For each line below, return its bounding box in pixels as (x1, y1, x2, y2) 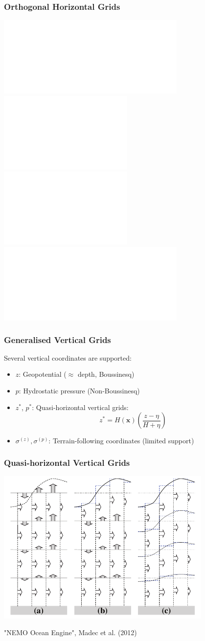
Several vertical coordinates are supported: (4, 352, 132, 363)
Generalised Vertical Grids (4, 333, 111, 345)
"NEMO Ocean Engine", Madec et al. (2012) (4, 627, 137, 637)
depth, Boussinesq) (77, 369, 135, 379)
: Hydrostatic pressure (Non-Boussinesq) (19, 386, 140, 395)
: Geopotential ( (19, 369, 67, 379)
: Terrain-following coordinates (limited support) (48, 435, 194, 446)
